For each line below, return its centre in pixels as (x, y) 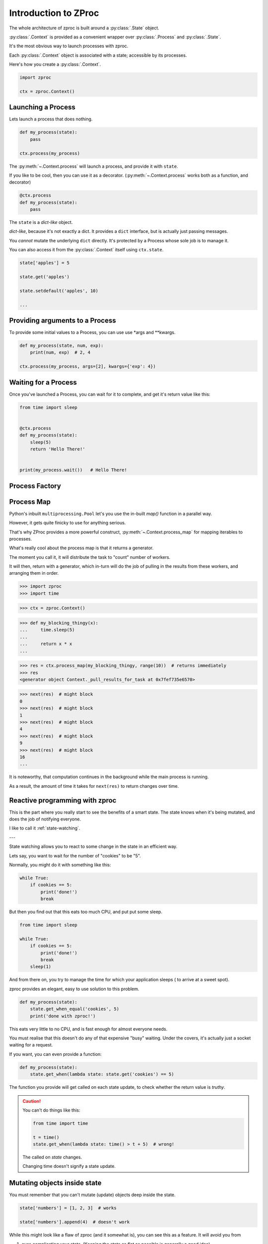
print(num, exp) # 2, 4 (60, 353)
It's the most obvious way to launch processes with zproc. (69, 46)
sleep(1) (41, 967)
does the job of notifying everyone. (45, 819)
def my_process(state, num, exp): (62, 346)
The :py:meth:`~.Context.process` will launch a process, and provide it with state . (94, 166)
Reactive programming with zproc (63, 800)
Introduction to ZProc (54, 13)
